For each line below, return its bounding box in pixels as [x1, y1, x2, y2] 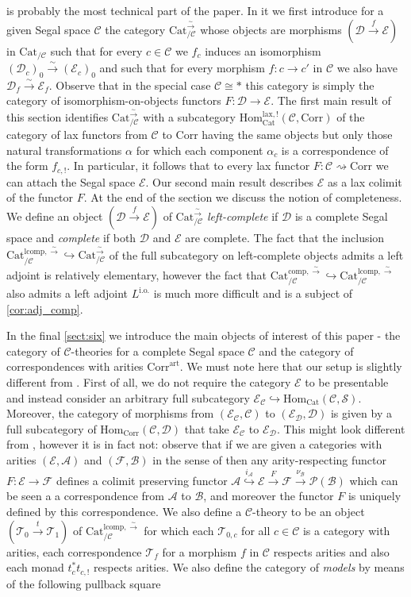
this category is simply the [245, 76, 375, 93]
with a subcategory [143, 109, 236, 125]
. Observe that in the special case [48, 76, 211, 93]
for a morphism [162, 543, 237, 560]
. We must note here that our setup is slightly [179, 358, 402, 375]
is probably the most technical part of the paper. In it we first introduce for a [6, 2, 384, 18]
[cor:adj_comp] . [6, 300, 83, 317]
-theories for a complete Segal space [71, 342, 244, 359]
